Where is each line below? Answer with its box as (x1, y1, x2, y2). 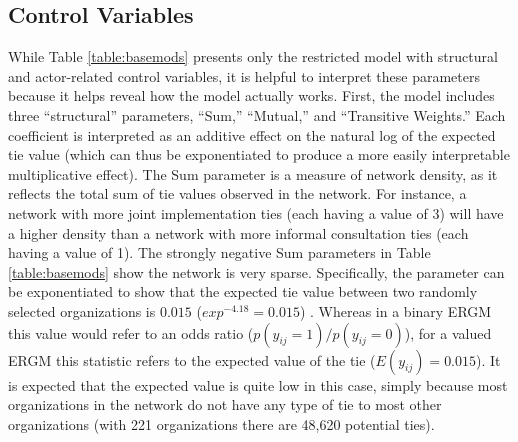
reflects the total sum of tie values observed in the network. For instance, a (8, 183, 467, 204)
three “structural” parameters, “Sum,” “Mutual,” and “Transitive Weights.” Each (8, 104, 506, 125)
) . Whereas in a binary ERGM (299, 300, 492, 321)
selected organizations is (8, 300, 156, 321)
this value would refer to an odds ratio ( (8, 322, 254, 343)
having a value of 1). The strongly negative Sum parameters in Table (8, 242, 431, 263)
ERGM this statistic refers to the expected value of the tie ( (8, 349, 376, 370)
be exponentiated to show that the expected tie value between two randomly (8, 281, 478, 302)
